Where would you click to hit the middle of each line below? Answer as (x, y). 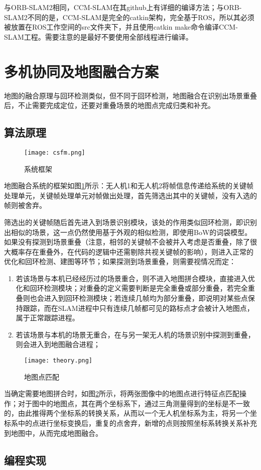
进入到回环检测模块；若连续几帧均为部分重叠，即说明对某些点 (146, 298)
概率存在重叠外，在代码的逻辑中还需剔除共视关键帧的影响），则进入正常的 (132, 251)
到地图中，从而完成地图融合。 (53, 433)
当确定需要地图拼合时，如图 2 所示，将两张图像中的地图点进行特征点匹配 (122, 393)
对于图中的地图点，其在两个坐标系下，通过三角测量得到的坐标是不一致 (134, 403)
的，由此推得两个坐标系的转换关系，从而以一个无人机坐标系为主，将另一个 (127, 413)
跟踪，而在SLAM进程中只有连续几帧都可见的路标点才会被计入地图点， (138, 308)
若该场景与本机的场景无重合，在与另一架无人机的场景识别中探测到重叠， (135, 334)
